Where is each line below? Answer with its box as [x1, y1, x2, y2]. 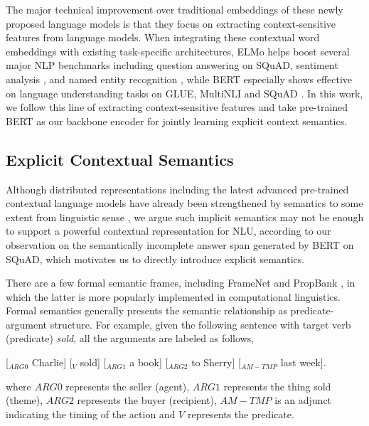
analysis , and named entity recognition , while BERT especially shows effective [6, 71, 353, 86]
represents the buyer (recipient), [77, 393, 217, 408]
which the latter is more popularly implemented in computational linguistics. [6, 289, 341, 304]
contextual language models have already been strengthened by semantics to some [6, 196, 363, 211]
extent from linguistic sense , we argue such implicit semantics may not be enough [6, 209, 364, 224]
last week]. [280, 355, 326, 370]
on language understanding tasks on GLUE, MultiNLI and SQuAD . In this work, [6, 85, 363, 100]
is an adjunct [274, 393, 332, 408]
